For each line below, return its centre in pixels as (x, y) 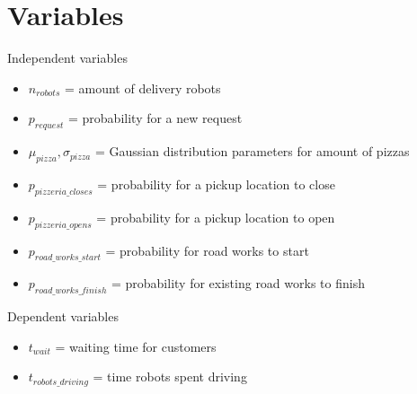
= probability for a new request (155, 118)
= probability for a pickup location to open (216, 217)
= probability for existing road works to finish (238, 283)
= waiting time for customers (136, 346)
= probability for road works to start (207, 250)
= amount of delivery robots (142, 88)
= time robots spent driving (170, 376)
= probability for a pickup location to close (216, 184)
